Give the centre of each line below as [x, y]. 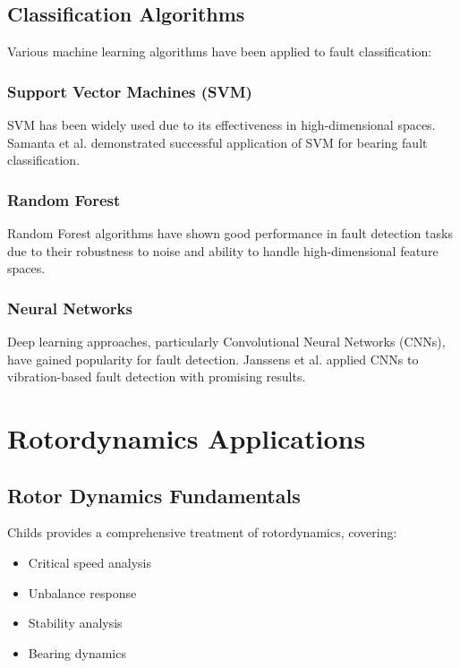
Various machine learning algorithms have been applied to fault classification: [220, 51]
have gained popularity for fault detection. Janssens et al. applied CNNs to [213, 359]
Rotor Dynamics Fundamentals [154, 495]
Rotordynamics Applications [187, 437]
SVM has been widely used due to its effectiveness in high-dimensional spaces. [221, 125]
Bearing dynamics [77, 652]
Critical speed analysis [89, 562]
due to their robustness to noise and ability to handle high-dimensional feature [223, 250]
